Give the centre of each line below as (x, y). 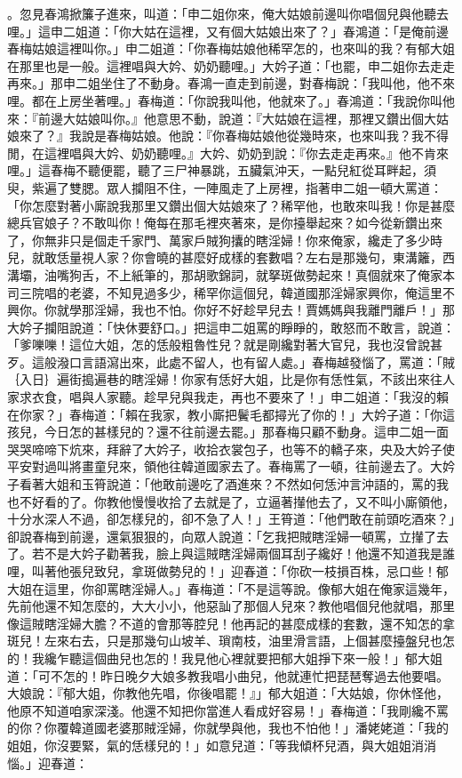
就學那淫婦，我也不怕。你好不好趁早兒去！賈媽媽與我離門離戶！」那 (255, 310)
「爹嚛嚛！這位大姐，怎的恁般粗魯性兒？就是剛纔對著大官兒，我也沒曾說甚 (225, 345)
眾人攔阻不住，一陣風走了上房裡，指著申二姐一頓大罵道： (274, 187)
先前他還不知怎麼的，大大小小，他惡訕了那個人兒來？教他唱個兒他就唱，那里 (231, 606)
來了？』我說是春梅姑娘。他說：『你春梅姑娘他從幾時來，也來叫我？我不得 (234, 136)
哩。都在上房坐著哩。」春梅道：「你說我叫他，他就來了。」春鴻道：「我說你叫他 (231, 100)
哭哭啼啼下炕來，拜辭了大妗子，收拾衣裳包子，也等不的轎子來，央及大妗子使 (231, 449)
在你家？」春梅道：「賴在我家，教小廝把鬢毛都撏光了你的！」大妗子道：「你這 (231, 414)
